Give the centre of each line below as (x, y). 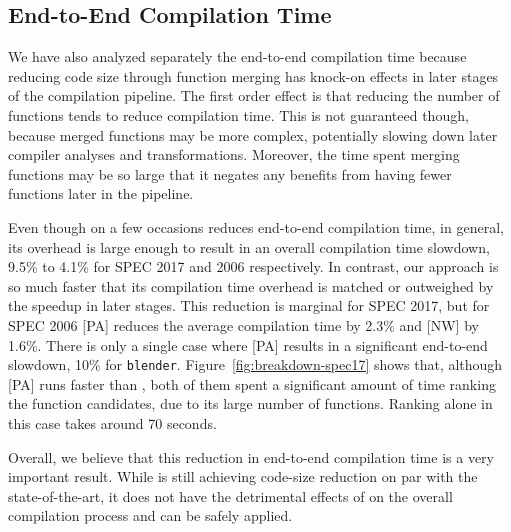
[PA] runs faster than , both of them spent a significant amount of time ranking (252, 383)
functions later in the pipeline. (101, 193)
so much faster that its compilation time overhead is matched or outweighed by (251, 285)
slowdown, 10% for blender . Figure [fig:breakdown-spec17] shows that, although (255, 364)
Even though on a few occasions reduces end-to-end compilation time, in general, (256, 226)
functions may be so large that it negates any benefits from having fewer (230, 173)
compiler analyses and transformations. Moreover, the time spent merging (234, 154)
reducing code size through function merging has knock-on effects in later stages (253, 75)
